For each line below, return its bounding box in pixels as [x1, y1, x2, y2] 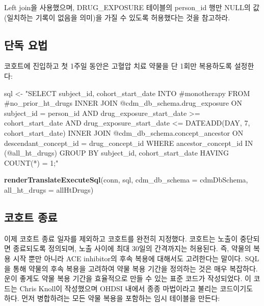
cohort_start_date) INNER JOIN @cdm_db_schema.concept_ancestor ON [4, 127, 244, 138]
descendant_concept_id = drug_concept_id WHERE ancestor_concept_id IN [4, 137, 253, 148]
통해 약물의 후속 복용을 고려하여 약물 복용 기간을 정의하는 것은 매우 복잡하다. [13, 263, 258, 273]
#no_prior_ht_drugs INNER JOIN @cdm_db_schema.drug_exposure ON [4, 98, 242, 108]
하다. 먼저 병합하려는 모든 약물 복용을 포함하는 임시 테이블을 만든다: [4, 293, 220, 303]
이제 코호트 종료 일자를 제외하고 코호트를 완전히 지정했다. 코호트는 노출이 [4, 233, 238, 243]
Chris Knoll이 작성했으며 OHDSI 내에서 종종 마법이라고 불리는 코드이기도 [19, 283, 253, 293]
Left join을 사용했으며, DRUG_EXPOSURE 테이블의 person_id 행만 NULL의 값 [4, 2, 260, 12]
